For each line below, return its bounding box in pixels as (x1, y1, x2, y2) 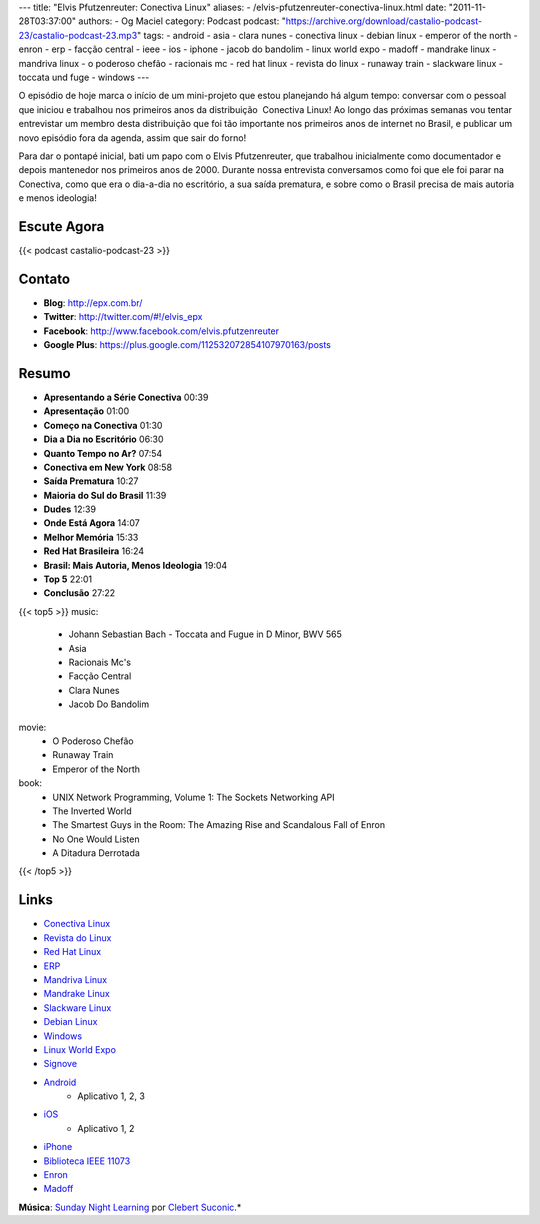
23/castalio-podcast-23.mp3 (18, 29, 138, 41)
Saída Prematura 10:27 (43, 475, 139, 487)
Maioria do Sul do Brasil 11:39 (43, 489, 167, 501)
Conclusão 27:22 (43, 587, 116, 599)
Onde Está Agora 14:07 (43, 517, 140, 529)
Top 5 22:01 (43, 573, 93, 585)
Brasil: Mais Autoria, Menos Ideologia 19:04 (43, 559, 228, 571)
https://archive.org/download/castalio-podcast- (285, 15, 483, 27)
